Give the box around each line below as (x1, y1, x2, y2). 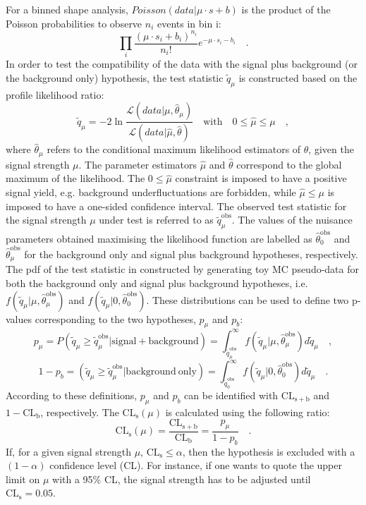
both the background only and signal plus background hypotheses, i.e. (6, 276, 308, 291)
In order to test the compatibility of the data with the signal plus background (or (6, 56, 358, 71)
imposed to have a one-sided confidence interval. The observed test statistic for (6, 198, 347, 213)
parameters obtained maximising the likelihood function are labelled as (6, 231, 312, 245)
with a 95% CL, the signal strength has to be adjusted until (52, 471, 311, 486)
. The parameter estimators (78, 157, 197, 171)
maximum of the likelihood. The (6, 171, 145, 185)
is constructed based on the (238, 71, 358, 85)
